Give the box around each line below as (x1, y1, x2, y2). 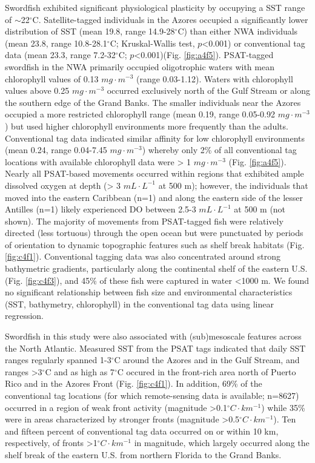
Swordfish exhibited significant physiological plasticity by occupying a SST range (5, 1, 305, 13)
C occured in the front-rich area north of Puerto (117, 365, 296, 378)
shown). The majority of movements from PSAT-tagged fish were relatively (5, 214, 283, 227)
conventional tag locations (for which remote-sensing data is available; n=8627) (5, 389, 299, 401)
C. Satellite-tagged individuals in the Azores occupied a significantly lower (32, 13, 308, 25)
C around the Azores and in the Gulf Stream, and (114, 353, 300, 366)
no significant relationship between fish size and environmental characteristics (5, 286, 293, 298)
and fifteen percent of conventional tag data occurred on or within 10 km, (5, 424, 279, 437)
